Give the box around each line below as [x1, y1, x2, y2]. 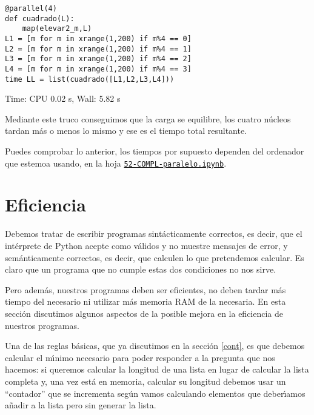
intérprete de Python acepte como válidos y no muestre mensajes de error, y [5, 239, 288, 251]
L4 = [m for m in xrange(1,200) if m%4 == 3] [5, 64, 192, 73]
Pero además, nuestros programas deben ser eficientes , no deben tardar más [5, 283, 286, 296]
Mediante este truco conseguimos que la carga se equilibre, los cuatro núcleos [5, 112, 291, 125]
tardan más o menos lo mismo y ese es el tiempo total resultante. [5, 124, 247, 137]
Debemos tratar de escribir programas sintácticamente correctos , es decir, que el [5, 227, 302, 240]
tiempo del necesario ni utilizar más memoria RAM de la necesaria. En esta [5, 295, 286, 308]
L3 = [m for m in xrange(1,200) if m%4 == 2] [5, 55, 192, 64]
